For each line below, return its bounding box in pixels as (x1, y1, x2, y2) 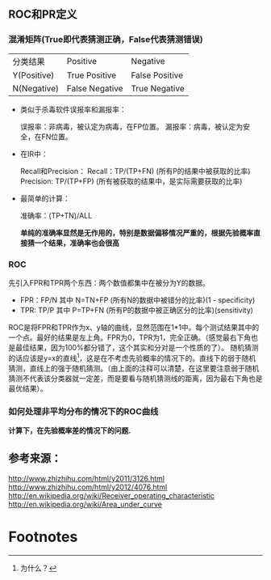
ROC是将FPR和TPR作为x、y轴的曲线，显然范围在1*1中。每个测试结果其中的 (8, 322, 260, 332)
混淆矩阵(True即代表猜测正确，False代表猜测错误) (8, 34, 203, 45)
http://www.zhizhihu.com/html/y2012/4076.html (8, 482, 168, 492)
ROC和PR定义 (8, 7, 77, 22)
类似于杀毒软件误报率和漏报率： (19, 104, 127, 114)
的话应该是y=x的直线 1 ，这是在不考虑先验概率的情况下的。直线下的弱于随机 (8, 351, 256, 362)
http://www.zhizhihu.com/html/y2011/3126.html (8, 473, 165, 483)
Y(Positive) (12, 70, 55, 81)
